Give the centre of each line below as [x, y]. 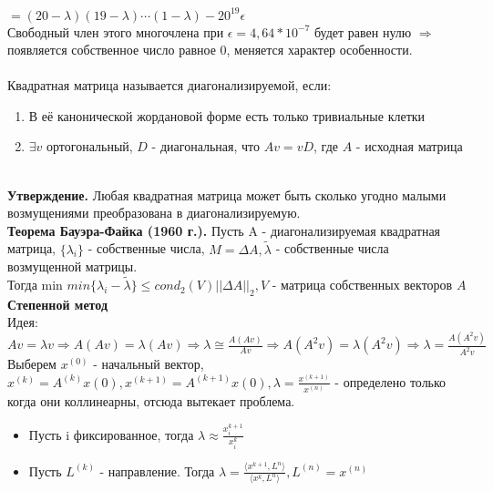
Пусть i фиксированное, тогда [111, 434]
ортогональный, [90, 146]
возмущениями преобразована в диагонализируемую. [154, 213]
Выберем [32, 364]
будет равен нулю [363, 31]
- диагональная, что [206, 146]
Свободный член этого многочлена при [116, 31]
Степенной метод [57, 304]
